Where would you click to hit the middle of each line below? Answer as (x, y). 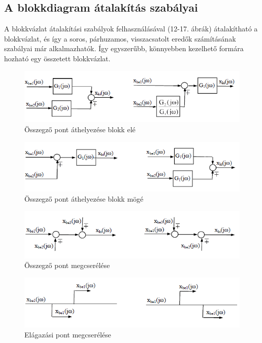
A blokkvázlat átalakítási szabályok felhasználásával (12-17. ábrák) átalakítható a (131, 29)
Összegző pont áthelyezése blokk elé (80, 129)
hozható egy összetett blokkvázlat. (57, 58)
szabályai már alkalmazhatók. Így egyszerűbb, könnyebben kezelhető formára (124, 48)
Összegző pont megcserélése (67, 265)
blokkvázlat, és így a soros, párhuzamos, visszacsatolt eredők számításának (120, 38)
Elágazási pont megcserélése (68, 334)
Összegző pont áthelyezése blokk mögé (84, 198)
